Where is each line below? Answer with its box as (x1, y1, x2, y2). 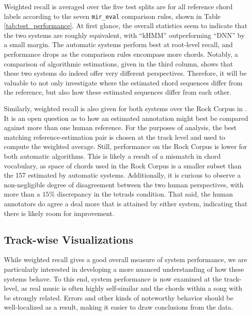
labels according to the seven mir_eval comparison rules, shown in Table (4, 11, 221, 21)
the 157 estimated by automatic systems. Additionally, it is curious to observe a (4, 170, 241, 180)
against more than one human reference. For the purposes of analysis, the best (4, 122, 236, 133)
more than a (4, 189, 40, 199)
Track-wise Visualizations (4, 232, 133, 247)
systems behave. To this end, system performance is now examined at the (4, 273, 222, 283)
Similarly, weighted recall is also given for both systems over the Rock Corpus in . (4, 103, 247, 113)
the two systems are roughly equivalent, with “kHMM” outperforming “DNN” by (4, 30, 245, 40)
